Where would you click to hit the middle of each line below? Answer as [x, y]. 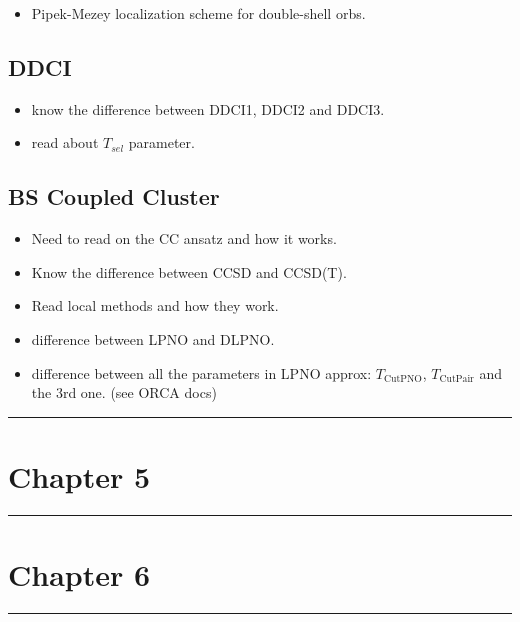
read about [65, 142]
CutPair [456, 379]
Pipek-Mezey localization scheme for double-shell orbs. [198, 13]
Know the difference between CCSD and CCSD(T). [189, 271]
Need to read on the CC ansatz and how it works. [184, 238]
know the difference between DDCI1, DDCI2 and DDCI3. [208, 108]
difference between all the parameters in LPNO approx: [201, 372]
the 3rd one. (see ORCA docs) [124, 392]
